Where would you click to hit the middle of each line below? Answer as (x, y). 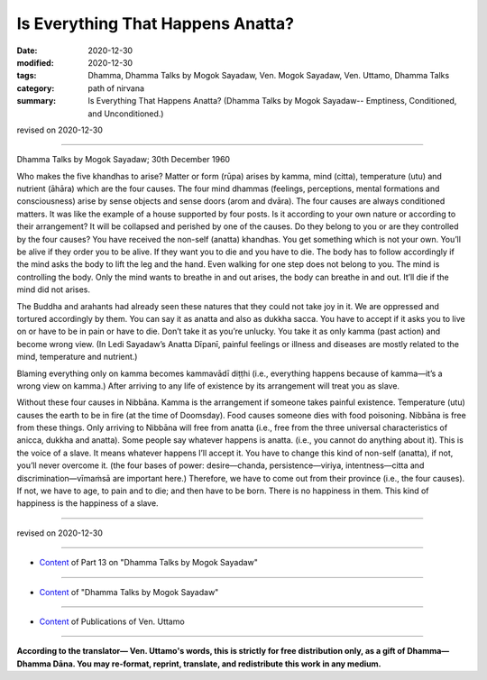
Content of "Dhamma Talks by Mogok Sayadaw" (129, 592)
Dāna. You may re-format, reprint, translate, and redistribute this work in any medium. (217, 664)
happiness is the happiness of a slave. (87, 503)
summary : (37, 101)
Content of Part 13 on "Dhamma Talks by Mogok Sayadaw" (149, 563)
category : (36, 88)
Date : (27, 51)
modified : (35, 62)
